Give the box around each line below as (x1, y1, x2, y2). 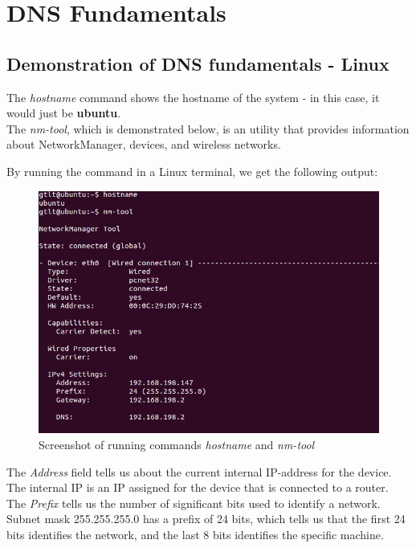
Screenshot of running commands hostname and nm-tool (39, 436, 315, 452)
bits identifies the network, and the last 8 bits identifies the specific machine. (6, 526, 384, 542)
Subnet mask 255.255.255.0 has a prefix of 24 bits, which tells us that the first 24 (6, 510, 406, 527)
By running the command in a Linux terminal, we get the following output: (6, 162, 378, 179)
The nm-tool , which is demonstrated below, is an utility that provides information (6, 120, 410, 137)
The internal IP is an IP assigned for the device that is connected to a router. (6, 479, 389, 496)
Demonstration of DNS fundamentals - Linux (6, 51, 389, 76)
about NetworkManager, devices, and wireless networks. (6, 136, 281, 153)
